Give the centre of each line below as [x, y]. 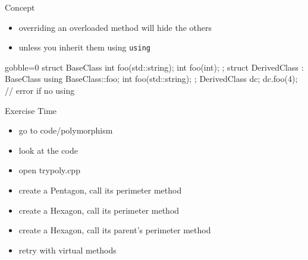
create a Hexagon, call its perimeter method [99, 210]
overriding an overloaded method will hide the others [115, 27]
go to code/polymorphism [66, 130]
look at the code [48, 150]
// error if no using [40, 91]
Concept [20, 7]
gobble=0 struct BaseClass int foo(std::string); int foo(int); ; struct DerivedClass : [154, 67]
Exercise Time [31, 110]
